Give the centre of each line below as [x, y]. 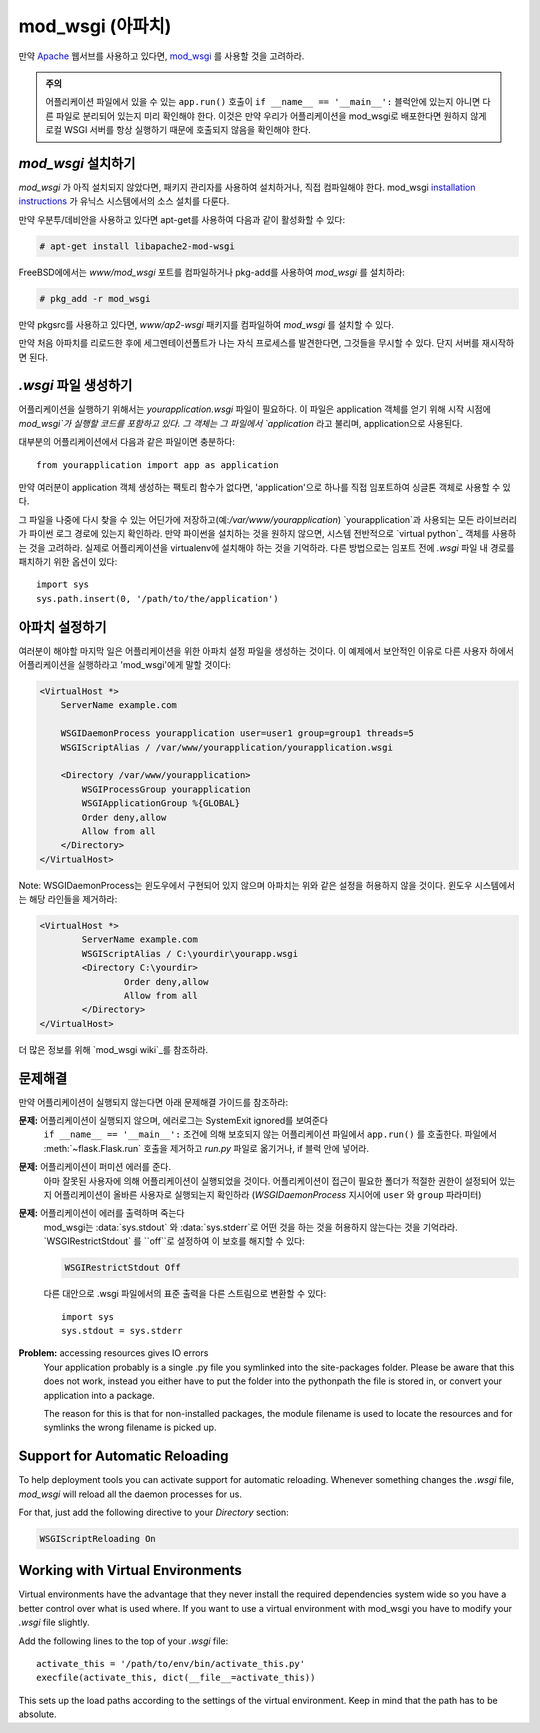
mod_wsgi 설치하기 [77, 163]
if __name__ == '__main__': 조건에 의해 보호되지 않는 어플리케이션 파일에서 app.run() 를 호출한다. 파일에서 [270, 1134]
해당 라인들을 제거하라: [73, 899]
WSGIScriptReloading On [98, 1538]
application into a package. [99, 1395]
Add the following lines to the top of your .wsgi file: [123, 1641]
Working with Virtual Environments [130, 1570]
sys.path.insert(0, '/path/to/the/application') [157, 598]
